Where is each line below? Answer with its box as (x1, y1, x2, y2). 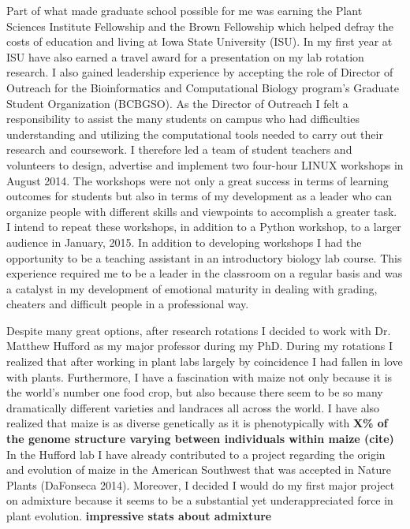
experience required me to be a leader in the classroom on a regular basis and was (6, 265, 403, 281)
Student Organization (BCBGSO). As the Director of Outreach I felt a (6, 95, 348, 111)
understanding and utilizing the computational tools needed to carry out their (6, 125, 383, 142)
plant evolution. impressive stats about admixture (6, 508, 272, 523)
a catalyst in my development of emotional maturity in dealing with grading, (6, 280, 378, 296)
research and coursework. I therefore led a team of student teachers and (6, 141, 352, 158)
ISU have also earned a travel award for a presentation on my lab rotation (6, 48, 364, 65)
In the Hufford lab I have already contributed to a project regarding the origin (6, 445, 386, 462)
